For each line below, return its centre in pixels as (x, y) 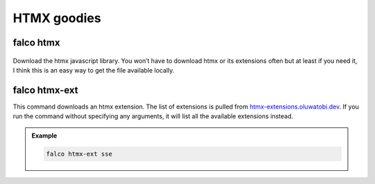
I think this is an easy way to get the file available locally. (94, 70)
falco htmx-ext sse (79, 154)
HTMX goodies (57, 18)
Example (44, 136)
